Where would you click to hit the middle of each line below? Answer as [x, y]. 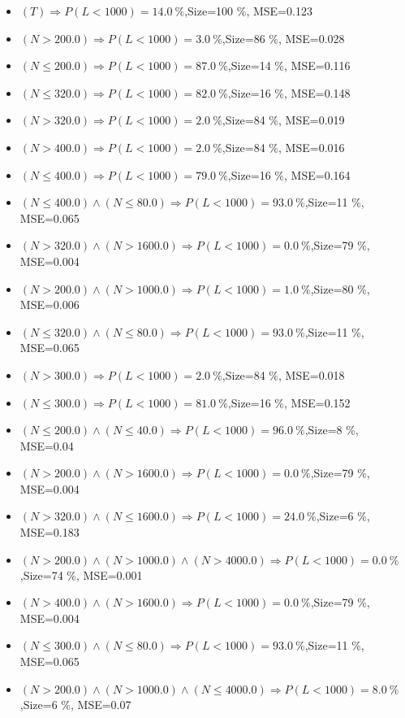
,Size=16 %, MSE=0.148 [289, 92]
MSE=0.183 [50, 532]
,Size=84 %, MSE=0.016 [283, 147]
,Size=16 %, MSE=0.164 [289, 174]
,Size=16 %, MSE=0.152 [289, 402]
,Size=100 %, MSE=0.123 [248, 11]
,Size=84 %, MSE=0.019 [283, 120]
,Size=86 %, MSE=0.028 [283, 38]
